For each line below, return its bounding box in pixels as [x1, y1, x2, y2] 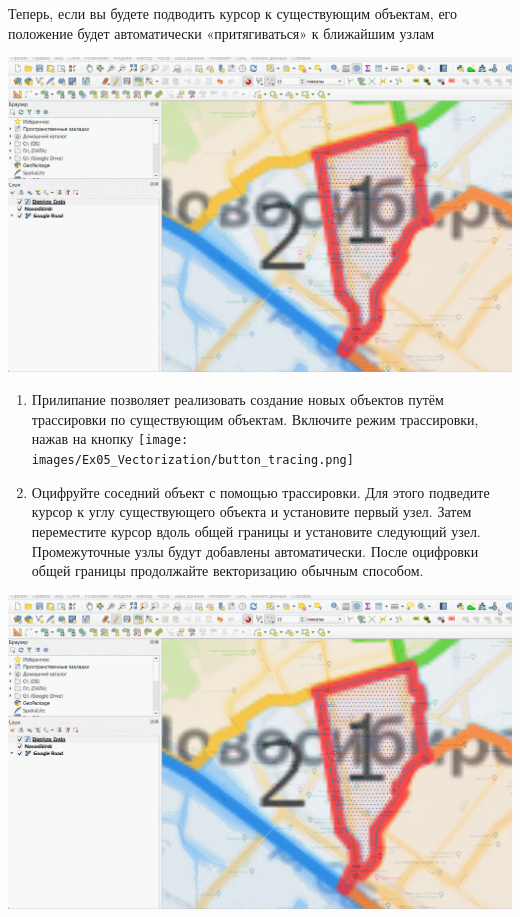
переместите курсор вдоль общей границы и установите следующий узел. [31, 520, 481, 541]
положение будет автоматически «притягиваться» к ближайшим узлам [8, 22, 435, 43]
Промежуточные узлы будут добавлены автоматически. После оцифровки [31, 540, 479, 561]
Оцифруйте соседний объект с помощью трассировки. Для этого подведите [31, 481, 490, 502]
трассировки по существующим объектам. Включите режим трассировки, [31, 408, 479, 429]
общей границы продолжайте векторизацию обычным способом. [31, 560, 424, 581]
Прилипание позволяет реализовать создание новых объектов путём [31, 389, 444, 410]
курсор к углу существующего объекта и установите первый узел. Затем [31, 501, 472, 522]
